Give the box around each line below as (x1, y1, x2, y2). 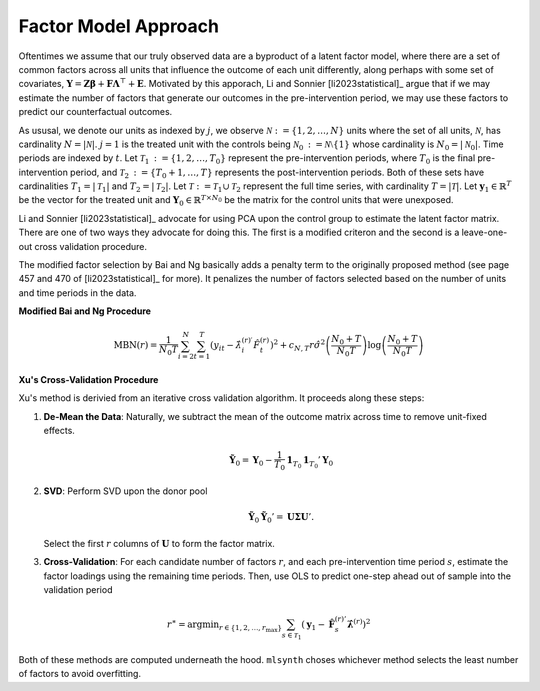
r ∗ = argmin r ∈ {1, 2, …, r (166, 617, 267, 632)
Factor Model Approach (18, 15, 220, 37)
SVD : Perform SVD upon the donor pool (43, 485, 208, 497)
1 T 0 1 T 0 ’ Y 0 (286, 455, 334, 470)
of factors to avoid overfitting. (18, 668, 142, 680)
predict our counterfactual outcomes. (18, 106, 173, 118)
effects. (43, 425, 75, 437)
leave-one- (461, 226, 508, 239)
